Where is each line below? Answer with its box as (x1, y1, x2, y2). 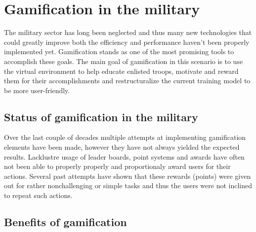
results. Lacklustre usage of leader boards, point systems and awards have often (4, 151, 245, 162)
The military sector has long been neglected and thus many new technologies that (4, 27, 252, 37)
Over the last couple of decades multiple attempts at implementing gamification (4, 132, 246, 142)
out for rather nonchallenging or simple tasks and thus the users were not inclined (4, 180, 252, 191)
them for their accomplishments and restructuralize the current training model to (4, 75, 251, 86)
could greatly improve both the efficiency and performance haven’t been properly (4, 36, 250, 47)
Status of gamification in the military (4, 109, 198, 124)
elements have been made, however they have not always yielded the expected (4, 142, 240, 152)
